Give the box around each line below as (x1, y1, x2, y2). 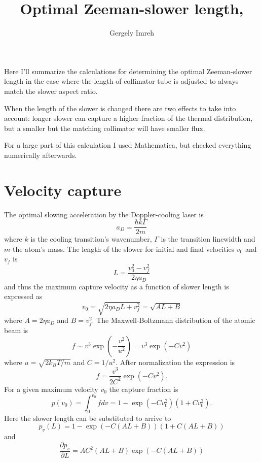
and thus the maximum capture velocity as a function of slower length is (4, 281, 229, 291)
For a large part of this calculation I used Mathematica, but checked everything (4, 140, 251, 150)
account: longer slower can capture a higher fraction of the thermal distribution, (4, 113, 253, 123)
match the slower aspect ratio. (4, 85, 98, 96)
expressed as (4, 291, 43, 302)
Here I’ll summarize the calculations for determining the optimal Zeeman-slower (4, 65, 252, 76)
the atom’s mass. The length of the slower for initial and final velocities (12, 243, 235, 254)
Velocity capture (4, 179, 122, 200)
